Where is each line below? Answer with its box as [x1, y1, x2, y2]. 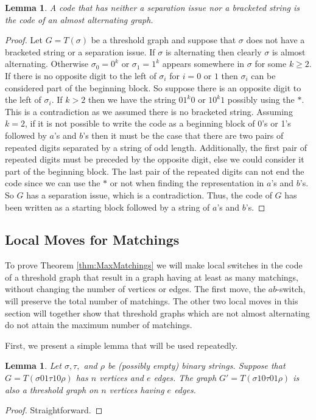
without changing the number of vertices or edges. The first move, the [5, 282, 266, 295]
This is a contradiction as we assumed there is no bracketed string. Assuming [5, 105, 293, 117]
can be [251, 69, 276, 82]
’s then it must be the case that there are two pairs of [83, 128, 284, 141]
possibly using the [227, 93, 295, 106]
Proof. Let [5, 33, 43, 46]
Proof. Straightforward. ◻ [5, 404, 103, 416]
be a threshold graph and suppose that [91, 33, 236, 46]
